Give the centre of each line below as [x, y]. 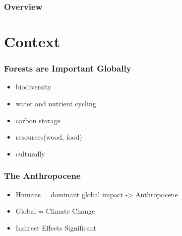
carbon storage [38, 120]
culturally [30, 153]
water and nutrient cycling [56, 104]
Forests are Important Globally [68, 68]
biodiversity [33, 87]
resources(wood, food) [49, 137]
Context [32, 41]
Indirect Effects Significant [56, 227]
